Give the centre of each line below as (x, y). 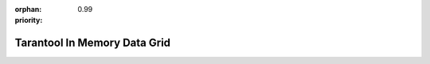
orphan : (28, 9)
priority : (29, 21)
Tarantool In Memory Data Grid (93, 43)
